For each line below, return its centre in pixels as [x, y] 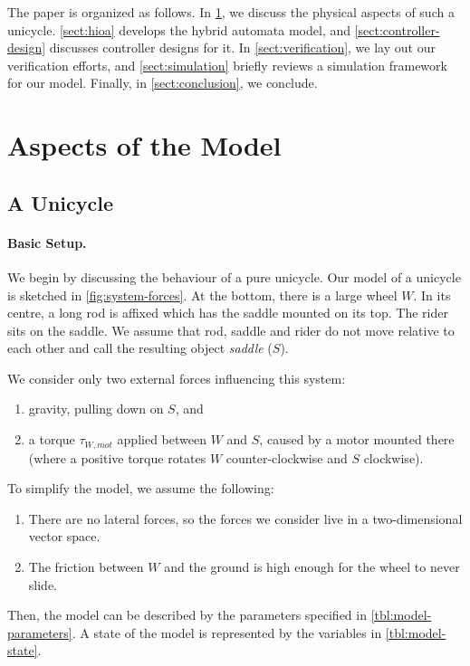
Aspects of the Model [144, 145]
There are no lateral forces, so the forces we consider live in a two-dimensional [245, 518]
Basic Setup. [47, 242]
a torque [52, 439]
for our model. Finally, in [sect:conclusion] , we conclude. [163, 83]
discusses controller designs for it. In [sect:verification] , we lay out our [242, 48]
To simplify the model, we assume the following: [141, 488]
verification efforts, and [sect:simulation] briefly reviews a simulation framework [227, 65]
